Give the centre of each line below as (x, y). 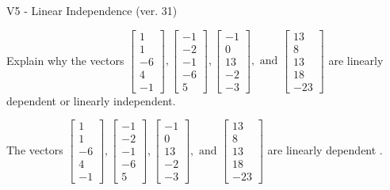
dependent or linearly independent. (91, 100)
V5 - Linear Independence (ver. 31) (92, 10)
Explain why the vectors (65, 60)
